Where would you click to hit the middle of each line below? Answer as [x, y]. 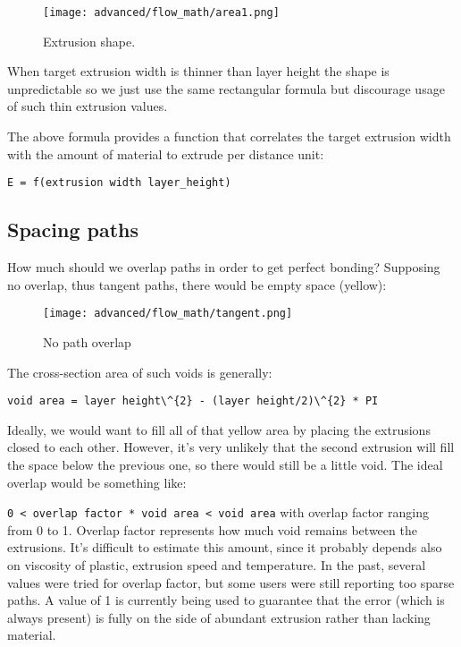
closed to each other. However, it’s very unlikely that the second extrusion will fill [231, 447]
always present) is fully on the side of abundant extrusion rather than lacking [219, 617]
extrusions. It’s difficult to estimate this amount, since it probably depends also [225, 547]
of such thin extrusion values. [88, 106]
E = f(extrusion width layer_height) [119, 183]
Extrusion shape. [89, 41]
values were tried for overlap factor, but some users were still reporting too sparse [231, 582]
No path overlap [87, 341]
